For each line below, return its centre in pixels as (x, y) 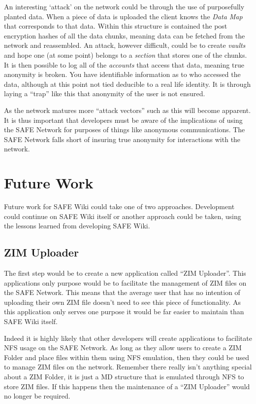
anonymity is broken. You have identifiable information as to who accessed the (122, 74)
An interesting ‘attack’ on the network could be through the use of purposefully (124, 6)
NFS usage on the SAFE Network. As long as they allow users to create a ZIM (123, 348)
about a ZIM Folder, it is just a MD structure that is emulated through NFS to (124, 376)
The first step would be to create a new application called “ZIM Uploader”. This (125, 273)
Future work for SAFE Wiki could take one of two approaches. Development (119, 206)
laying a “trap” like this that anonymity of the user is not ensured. (105, 93)
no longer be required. (37, 396)
